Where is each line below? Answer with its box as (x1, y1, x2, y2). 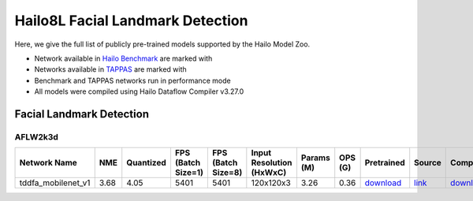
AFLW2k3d (14, 131, 59, 142)
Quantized (126, 158, 166, 169)
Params (300, 152, 330, 163)
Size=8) (211, 167, 243, 178)
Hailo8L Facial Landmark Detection (14, 12, 248, 29)
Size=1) (174, 167, 204, 178)
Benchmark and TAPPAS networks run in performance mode (34, 76, 232, 85)
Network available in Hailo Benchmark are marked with (34, 54, 213, 63)
